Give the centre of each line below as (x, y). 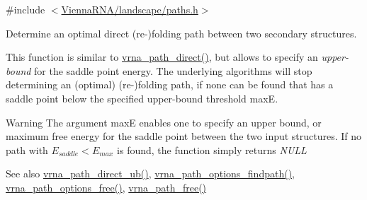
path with (27, 149)
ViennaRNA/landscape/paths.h (130, 9)
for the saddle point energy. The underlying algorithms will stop (173, 70)
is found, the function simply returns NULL (212, 149)
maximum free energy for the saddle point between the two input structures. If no (184, 136)
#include (26, 9)
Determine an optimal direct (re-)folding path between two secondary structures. (181, 33)
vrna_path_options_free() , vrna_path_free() (106, 187)
